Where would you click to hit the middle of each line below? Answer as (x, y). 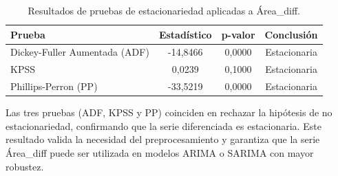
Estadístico (185, 34)
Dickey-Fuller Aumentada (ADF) (80, 52)
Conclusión (291, 34)
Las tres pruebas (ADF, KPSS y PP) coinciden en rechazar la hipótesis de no (169, 112)
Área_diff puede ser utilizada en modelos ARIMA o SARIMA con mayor (160, 153)
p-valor (238, 34)
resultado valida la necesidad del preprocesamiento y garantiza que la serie (163, 139)
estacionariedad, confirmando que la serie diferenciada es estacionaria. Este (163, 125)
